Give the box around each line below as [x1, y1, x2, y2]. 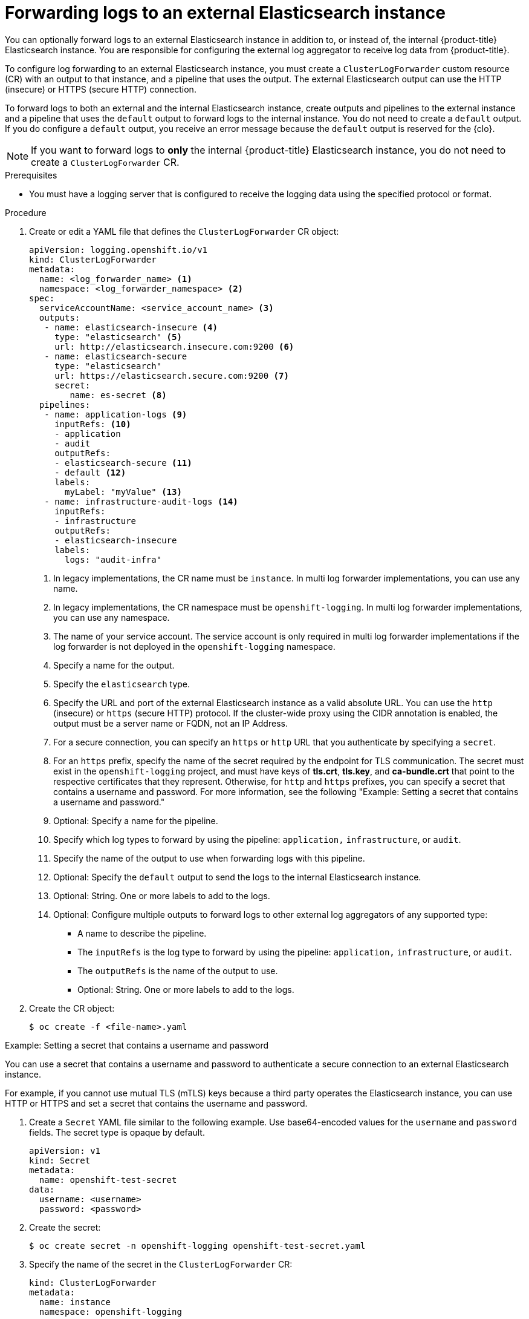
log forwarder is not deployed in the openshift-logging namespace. [53, 641, 336, 652]
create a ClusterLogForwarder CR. [31, 155, 180, 168]
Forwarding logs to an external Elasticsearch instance [5, 2, 446, 23]
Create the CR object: [29, 1003, 115, 1013]
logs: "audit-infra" [65, 554, 162, 565]
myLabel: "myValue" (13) [65, 486, 182, 497]
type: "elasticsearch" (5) [54, 332, 182, 342]
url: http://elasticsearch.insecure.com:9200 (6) [54, 341, 294, 352]
